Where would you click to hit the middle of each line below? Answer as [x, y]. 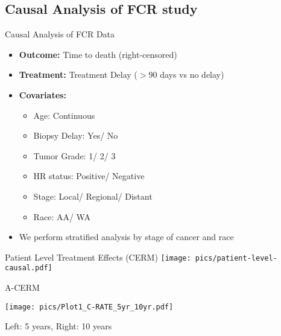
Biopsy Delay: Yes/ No [76, 135]
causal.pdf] [29, 268]
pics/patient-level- [236, 258]
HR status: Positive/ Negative [89, 176]
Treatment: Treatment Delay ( [78, 74]
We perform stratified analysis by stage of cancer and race [126, 237]
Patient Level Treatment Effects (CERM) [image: [98, 257]
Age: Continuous [64, 115]
